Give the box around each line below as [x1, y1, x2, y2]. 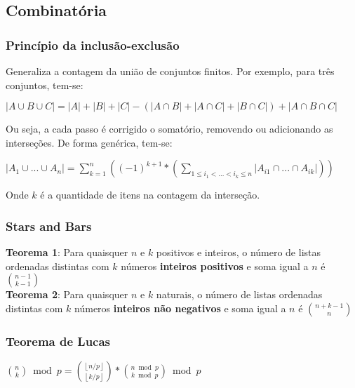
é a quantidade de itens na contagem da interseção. [40, 187, 260, 202]
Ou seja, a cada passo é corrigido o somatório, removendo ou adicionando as [6, 121, 333, 136]
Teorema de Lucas [6, 332, 111, 349]
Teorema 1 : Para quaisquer [6, 245, 128, 260]
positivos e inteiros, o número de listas [156, 245, 321, 260]
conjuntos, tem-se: [6, 77, 83, 92]
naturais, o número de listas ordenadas [156, 287, 323, 302]
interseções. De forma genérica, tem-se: [6, 135, 173, 149]
